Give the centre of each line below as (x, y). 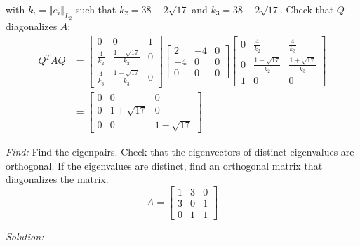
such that (96, 9)
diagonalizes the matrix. (57, 179)
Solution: (25, 236)
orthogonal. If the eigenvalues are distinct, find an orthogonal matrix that (164, 165)
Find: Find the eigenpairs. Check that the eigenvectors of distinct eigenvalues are (180, 152)
